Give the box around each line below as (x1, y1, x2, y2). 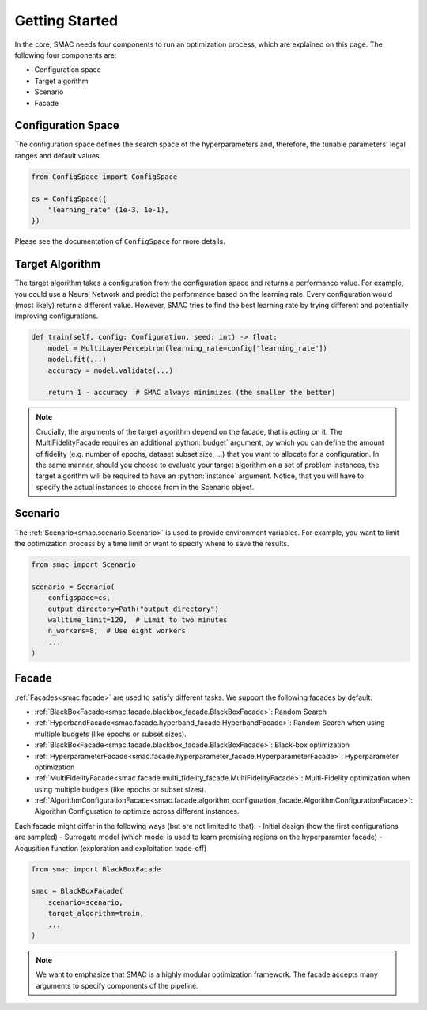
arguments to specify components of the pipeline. (36, 981, 199, 990)
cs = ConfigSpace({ (31, 194, 107, 203)
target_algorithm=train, (47, 909, 145, 918)
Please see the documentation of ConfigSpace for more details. (14, 237, 225, 246)
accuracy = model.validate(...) (47, 366, 174, 375)
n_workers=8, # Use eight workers (47, 626, 186, 636)
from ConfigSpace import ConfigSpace (31, 172, 178, 181)
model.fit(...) (47, 355, 107, 364)
